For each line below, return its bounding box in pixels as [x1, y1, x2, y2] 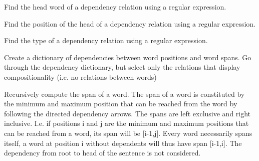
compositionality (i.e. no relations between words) [4, 71, 157, 82]
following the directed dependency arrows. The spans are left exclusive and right [4, 108, 251, 118]
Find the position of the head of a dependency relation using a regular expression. [4, 18, 255, 29]
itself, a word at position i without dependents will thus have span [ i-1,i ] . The [4, 137, 242, 148]
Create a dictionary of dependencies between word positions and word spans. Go [4, 52, 251, 62]
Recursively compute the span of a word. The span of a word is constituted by [4, 88, 245, 99]
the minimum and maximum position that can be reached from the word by [4, 98, 237, 109]
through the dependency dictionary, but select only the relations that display [4, 62, 240, 72]
